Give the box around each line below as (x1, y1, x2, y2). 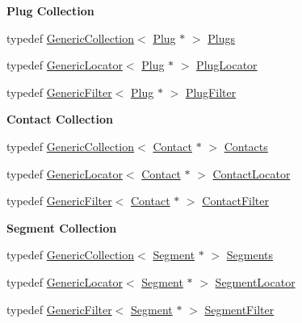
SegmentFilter (204, 300, 275, 317)
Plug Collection (6, 2, 94, 19)
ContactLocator (212, 165, 291, 182)
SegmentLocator (215, 273, 296, 290)
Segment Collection (6, 219, 117, 236)
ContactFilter (202, 192, 269, 209)
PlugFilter (185, 83, 237, 100)
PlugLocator (196, 57, 258, 73)
